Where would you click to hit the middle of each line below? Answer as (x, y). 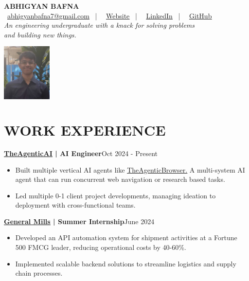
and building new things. (40, 34)
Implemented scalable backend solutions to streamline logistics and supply (126, 263)
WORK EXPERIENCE (85, 130)
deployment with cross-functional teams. (75, 205)
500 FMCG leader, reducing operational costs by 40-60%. (101, 247)
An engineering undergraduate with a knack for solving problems (99, 25)
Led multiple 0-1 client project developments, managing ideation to (116, 195)
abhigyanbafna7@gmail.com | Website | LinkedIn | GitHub (110, 15)
